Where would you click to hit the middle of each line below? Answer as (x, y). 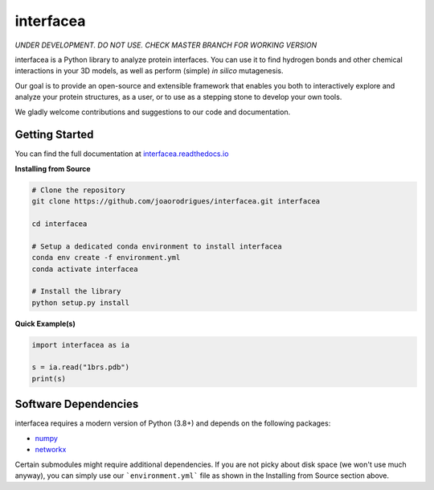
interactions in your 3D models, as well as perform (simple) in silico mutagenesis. (149, 71)
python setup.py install (81, 303)
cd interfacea (59, 224)
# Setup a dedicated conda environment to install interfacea (157, 246)
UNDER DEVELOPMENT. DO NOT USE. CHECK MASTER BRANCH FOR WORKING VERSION (166, 45)
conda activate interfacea (85, 269)
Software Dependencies (77, 404)
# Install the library (76, 291)
